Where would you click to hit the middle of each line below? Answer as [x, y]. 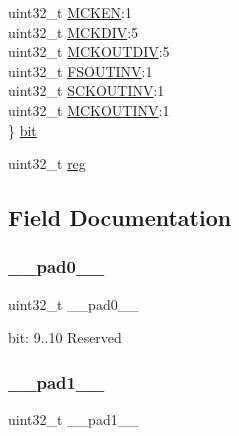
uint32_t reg [47, 163]
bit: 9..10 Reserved [65, 337]
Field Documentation [120, 217]
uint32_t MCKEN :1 [70, 12]
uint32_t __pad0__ [73, 303]
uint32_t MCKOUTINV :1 [89, 109]
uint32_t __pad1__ [73, 419]
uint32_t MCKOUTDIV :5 [89, 51]
